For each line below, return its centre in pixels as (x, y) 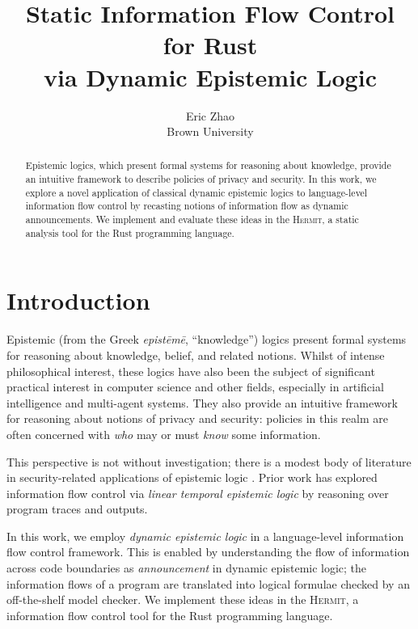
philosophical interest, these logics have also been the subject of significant (191, 371)
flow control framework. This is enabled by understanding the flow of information (208, 552)
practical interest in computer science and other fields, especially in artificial (195, 387)
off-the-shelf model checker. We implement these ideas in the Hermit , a (183, 599)
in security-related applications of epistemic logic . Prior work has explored (192, 477)
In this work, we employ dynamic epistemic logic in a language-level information (205, 536)
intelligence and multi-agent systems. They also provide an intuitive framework (202, 402)
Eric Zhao (210, 115)
